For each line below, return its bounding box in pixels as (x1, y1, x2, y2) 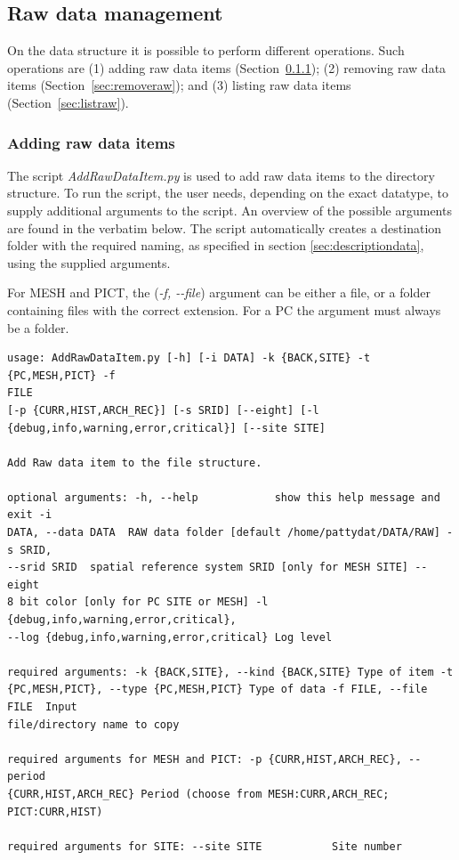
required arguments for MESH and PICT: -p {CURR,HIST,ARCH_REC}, (7, 752, 402, 766)
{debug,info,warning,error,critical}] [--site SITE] (7, 421, 326, 434)
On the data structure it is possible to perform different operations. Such (7, 41, 405, 60)
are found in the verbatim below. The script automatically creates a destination (7, 218, 442, 237)
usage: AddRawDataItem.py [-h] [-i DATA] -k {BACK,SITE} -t (7, 352, 371, 365)
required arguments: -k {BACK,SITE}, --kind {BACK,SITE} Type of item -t (7, 665, 454, 678)
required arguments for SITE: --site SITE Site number (7, 840, 402, 853)
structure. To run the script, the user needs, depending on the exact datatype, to (7, 183, 448, 202)
